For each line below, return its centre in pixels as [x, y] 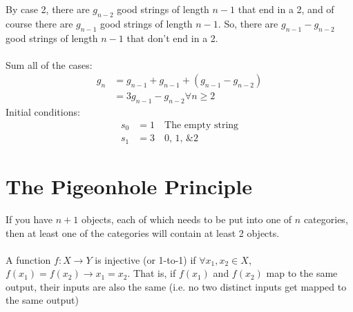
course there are [39, 23]
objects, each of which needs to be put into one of [187, 219]
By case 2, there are [48, 9]
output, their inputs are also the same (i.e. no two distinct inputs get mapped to [176, 286]
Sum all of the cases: [49, 64]
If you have [29, 219]
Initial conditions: [43, 112]
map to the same [302, 273]
